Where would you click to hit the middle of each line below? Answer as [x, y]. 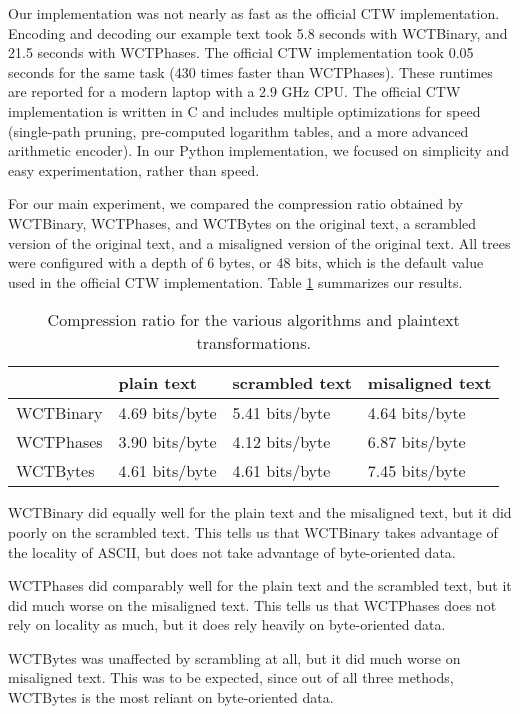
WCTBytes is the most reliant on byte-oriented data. [171, 697]
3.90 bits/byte [167, 442]
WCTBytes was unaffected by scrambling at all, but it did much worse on [234, 657]
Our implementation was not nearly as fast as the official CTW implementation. [254, 13]
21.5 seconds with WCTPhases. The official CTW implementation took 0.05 [241, 52]
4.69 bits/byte [167, 413]
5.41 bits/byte [281, 413]
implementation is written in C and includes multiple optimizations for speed [244, 110]
